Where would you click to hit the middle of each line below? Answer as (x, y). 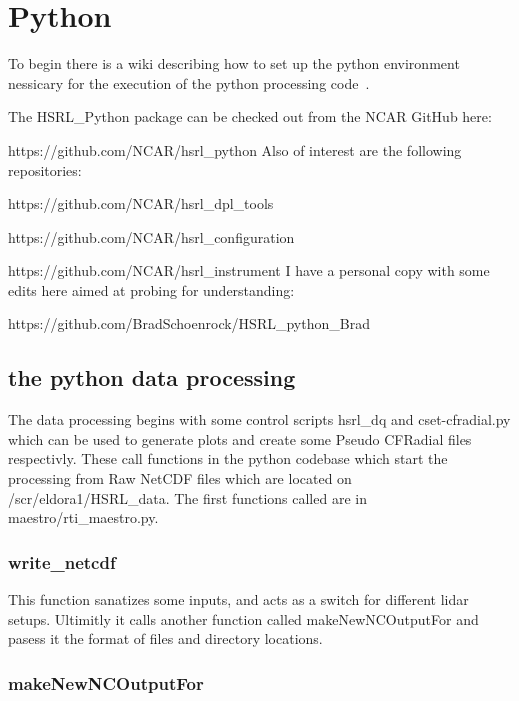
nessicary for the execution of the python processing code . (189, 82)
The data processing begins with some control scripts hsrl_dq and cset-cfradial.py (259, 419)
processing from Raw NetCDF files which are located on (180, 478)
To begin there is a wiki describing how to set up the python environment (234, 63)
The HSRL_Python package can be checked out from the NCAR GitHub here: (250, 116)
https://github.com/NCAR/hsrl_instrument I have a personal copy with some (249, 270)
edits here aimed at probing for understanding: (151, 289)
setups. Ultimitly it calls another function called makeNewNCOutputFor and (243, 618)
